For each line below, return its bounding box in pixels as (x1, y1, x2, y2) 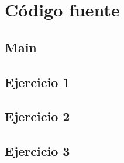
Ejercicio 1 (5, 72, 70, 91)
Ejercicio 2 (5, 107, 70, 125)
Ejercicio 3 (5, 142, 70, 160)
